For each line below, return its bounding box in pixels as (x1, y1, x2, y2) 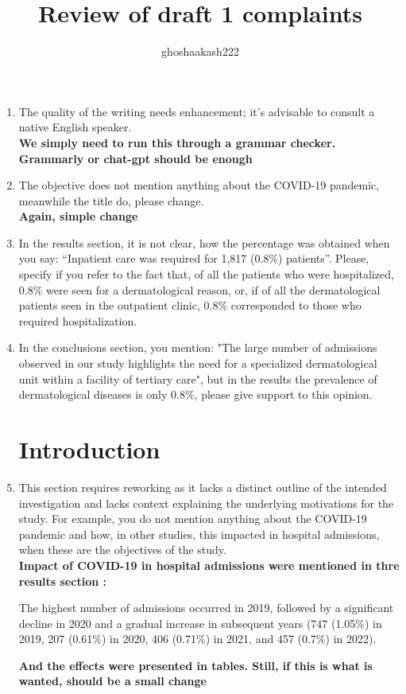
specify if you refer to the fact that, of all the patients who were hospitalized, (18, 266, 394, 283)
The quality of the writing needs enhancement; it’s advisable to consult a (18, 103, 375, 119)
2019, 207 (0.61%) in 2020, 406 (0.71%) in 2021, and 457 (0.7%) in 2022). (18, 630, 377, 647)
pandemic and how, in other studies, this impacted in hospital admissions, (18, 525, 380, 542)
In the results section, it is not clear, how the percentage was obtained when (18, 234, 390, 251)
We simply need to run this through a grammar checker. (18, 134, 336, 150)
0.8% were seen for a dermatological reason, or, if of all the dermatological (18, 281, 381, 298)
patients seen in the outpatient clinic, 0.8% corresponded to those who (18, 297, 362, 314)
